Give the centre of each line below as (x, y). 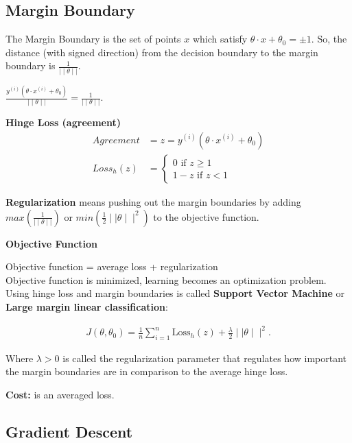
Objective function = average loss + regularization (112, 266)
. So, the (329, 39)
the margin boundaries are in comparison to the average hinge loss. (147, 371)
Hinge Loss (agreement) (63, 122)
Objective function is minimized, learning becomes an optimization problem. (166, 279)
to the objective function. (206, 216)
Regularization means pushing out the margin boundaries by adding (153, 201)
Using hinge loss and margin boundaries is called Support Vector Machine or (175, 293)
